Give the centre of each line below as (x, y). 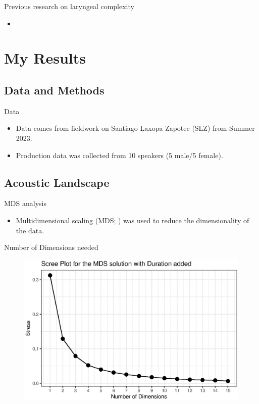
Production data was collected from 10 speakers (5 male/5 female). (119, 155)
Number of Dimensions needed (51, 247)
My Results (45, 58)
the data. (30, 230)
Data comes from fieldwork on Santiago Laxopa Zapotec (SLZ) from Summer (135, 128)
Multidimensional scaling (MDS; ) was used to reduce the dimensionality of (133, 220)
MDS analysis (25, 203)
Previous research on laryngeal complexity (69, 6)
